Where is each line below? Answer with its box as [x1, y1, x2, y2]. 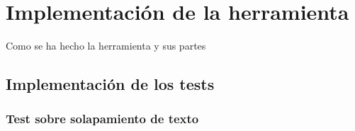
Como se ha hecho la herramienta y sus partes [6, 38, 206, 53]
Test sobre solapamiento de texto [6, 110, 199, 127]
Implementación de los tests [6, 73, 215, 95]
